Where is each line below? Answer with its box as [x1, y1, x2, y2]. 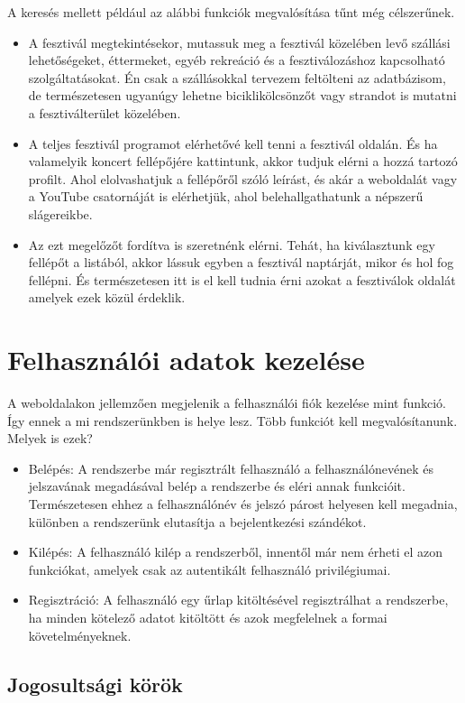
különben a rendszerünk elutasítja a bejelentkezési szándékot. [28, 512, 367, 531]
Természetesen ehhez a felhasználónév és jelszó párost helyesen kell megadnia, [28, 495, 458, 513]
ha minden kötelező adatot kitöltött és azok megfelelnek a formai [28, 607, 387, 626]
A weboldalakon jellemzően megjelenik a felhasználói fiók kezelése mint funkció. [7, 393, 447, 412]
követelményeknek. [28, 625, 132, 644]
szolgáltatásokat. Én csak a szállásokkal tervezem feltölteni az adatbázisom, [28, 68, 446, 87]
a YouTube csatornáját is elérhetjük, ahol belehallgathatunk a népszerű [28, 187, 424, 206]
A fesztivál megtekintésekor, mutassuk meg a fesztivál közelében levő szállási [28, 32, 451, 51]
